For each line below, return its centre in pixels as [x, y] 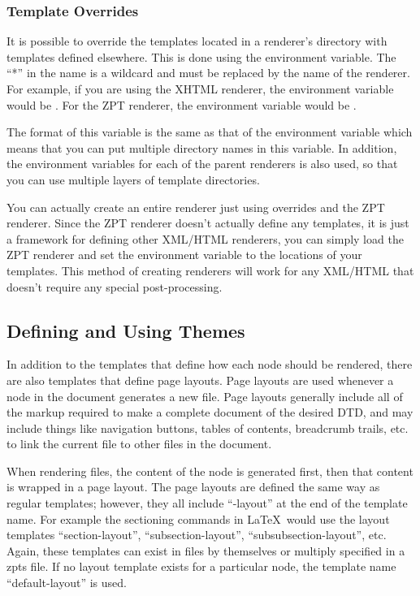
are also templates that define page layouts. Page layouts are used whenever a [200, 380]
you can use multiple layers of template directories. [133, 179]
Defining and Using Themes [126, 330]
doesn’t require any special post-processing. [115, 286]
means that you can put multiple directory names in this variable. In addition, [202, 147]
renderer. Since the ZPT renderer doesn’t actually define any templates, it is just [208, 223]
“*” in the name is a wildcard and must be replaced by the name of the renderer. [208, 73]
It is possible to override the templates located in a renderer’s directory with [197, 41]
